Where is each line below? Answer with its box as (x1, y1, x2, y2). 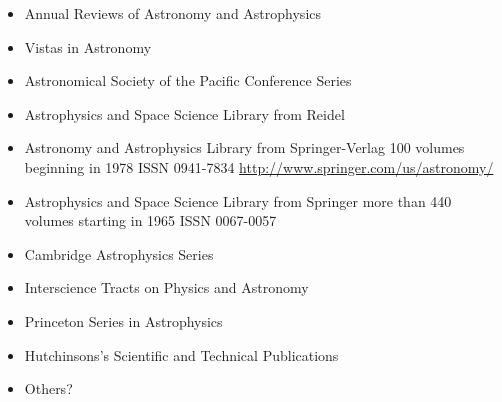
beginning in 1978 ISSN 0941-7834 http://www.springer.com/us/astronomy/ (24, 156, 494, 177)
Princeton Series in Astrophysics (24, 310, 223, 331)
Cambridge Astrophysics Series (24, 243, 214, 264)
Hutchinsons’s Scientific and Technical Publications (24, 344, 339, 365)
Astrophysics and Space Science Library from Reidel (24, 103, 345, 124)
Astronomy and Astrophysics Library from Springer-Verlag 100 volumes (24, 137, 465, 158)
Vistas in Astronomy (24, 36, 152, 57)
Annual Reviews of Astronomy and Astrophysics (24, 3, 322, 23)
